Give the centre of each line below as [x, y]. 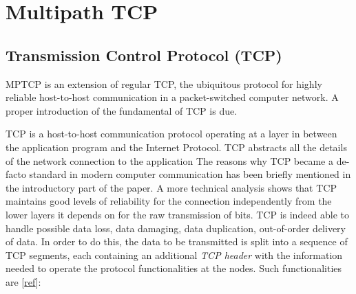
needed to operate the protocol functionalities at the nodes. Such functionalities [174, 268]
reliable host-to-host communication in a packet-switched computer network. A [172, 97]
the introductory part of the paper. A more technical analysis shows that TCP [171, 187]
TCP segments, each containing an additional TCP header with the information [174, 255]
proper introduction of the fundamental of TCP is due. [122, 110]
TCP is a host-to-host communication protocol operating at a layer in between [171, 134]
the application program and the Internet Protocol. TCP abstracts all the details [176, 147]
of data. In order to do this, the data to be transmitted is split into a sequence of [177, 241]
